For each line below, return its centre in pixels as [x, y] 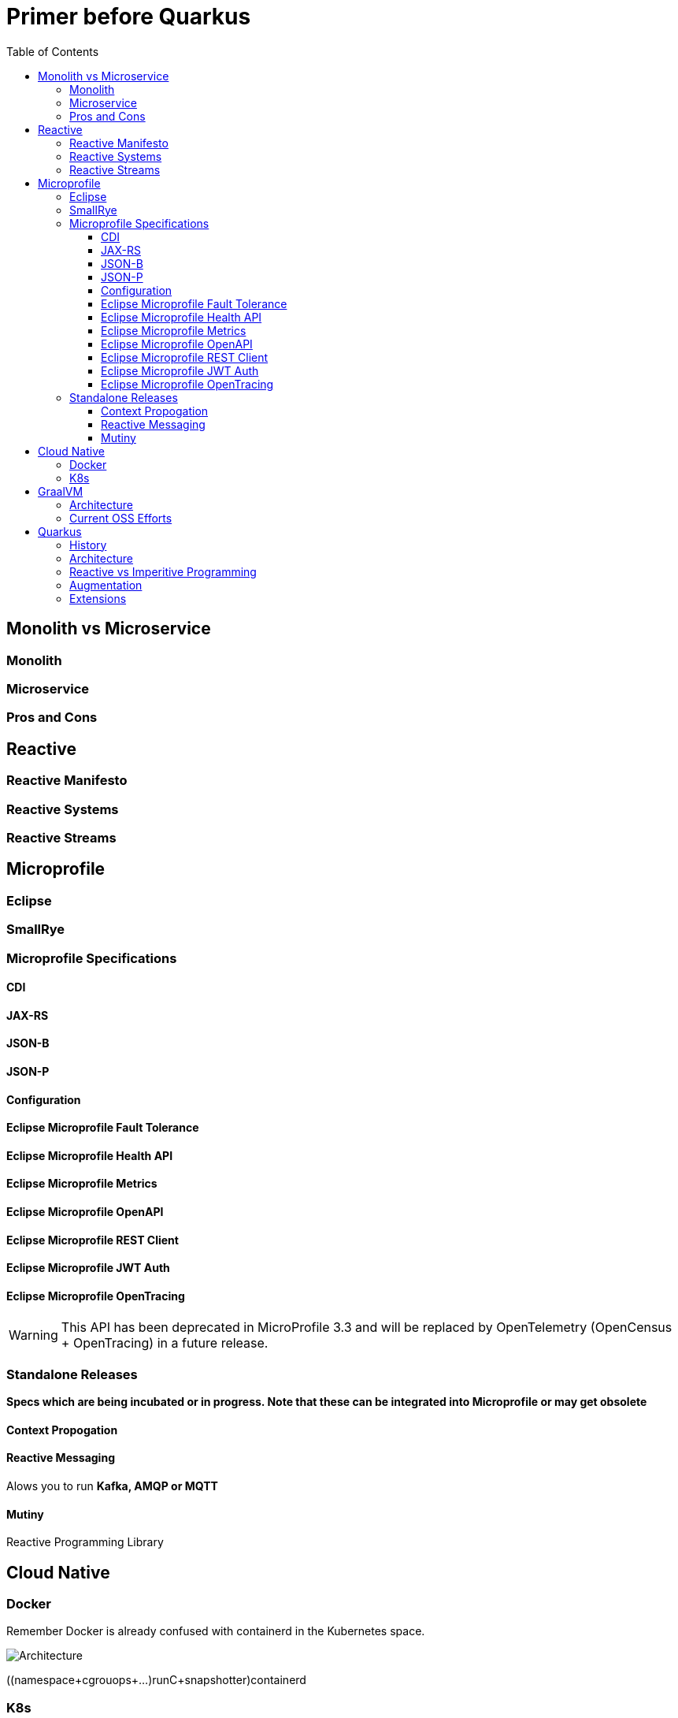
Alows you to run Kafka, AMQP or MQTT [112, 1486]
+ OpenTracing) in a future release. [165, 1343]
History [88, 545]
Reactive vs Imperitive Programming [163, 571]
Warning [33, 1335]
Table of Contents [53, 51]
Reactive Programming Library [85, 1542]
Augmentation [106, 585]
